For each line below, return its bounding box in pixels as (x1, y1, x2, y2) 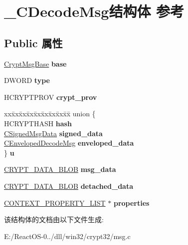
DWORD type (4, 75, 50, 85)
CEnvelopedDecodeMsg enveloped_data (4, 138, 134, 148)
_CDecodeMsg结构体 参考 (4, 1, 185, 21)
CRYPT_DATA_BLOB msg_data (4, 164, 116, 174)
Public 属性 (4, 35, 63, 50)
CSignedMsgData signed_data (4, 128, 103, 138)
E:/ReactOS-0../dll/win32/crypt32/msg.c (4, 231, 131, 241)
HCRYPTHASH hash (4, 118, 72, 128)
